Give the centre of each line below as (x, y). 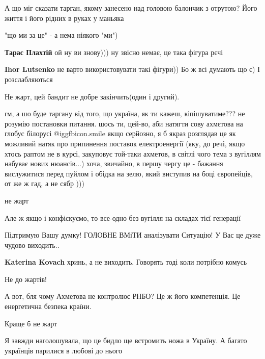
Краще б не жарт (31, 323)
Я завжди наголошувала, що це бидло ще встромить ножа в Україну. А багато (126, 340)
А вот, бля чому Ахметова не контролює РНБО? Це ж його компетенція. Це (123, 296)
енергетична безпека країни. (48, 306)
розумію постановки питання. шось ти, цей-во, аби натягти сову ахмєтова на (124, 123)
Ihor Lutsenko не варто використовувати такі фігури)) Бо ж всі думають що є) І (132, 69)
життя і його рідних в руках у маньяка (64, 18)
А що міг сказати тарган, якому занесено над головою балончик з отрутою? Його (131, 8)
